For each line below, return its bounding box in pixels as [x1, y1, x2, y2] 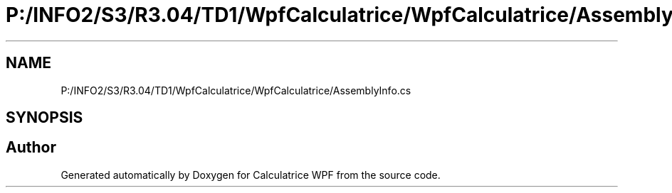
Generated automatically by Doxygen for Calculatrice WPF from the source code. [61, 168, 441, 181]
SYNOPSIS [6, 109, 83, 127]
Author [6, 138, 56, 157]
